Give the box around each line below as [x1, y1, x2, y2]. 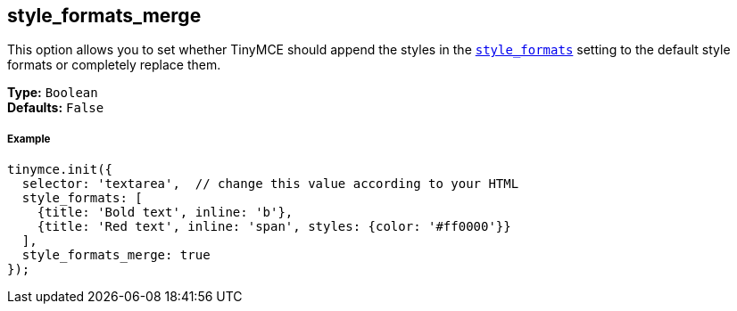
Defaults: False [7, 100, 104, 116]
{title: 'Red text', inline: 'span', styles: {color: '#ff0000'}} [37, 219, 511, 234]
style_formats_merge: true [21, 248, 211, 263]
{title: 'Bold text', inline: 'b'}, [37, 205, 294, 220]
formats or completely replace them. [7, 57, 221, 73]
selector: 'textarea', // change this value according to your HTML [21, 176, 519, 192]
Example [7, 132, 51, 145]
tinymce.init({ [7, 162, 113, 177]
